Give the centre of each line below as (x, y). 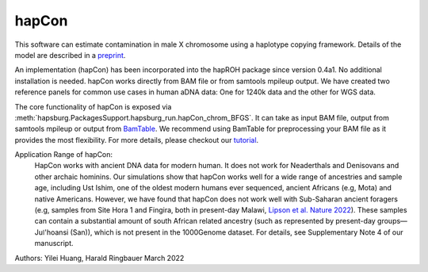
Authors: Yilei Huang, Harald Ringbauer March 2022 (99, 258)
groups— (392, 221)
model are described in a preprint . (70, 55)
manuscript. (54, 243)
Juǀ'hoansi (52, 232)
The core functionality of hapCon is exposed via (93, 106)
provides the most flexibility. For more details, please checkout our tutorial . (137, 140)
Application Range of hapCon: (64, 155)
